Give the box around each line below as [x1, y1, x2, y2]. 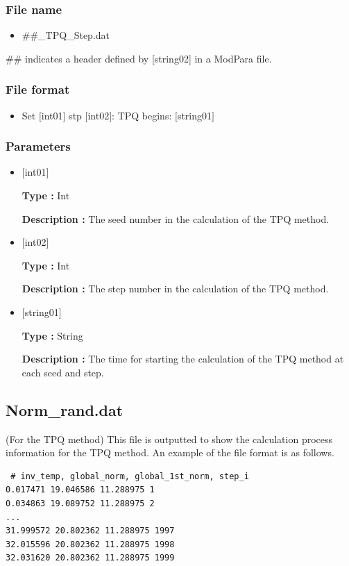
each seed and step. [22, 365, 104, 379]
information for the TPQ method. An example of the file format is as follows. [6, 445, 334, 460]
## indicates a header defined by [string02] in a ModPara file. [6, 51, 272, 65]
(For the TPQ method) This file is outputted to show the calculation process [6, 431, 333, 446]
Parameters [6, 138, 71, 155]
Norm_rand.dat [6, 399, 124, 420]
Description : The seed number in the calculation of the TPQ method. [22, 211, 330, 226]
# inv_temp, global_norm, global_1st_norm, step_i [10, 471, 249, 481]
